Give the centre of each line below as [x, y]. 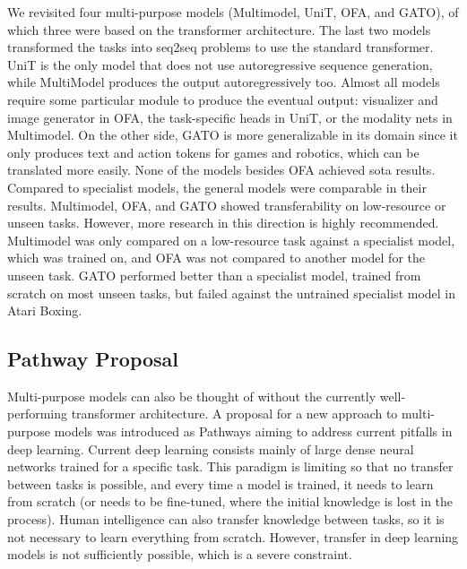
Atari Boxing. [45, 310]
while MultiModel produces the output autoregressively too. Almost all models [224, 82]
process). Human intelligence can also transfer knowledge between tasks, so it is [226, 519]
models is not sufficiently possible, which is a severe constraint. [180, 554]
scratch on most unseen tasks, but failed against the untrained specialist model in [232, 293]
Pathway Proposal [93, 359]
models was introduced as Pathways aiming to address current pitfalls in [253, 431]
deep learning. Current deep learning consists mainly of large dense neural [211, 448]
